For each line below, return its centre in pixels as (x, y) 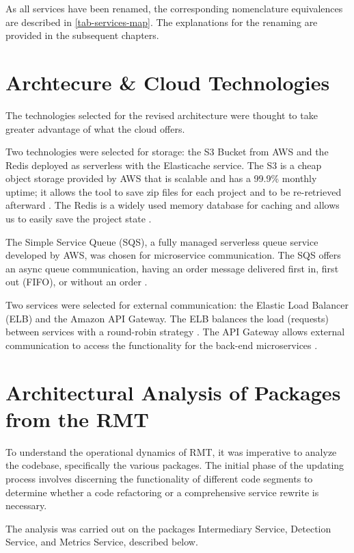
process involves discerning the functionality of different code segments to (159, 478)
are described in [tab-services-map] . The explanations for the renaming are (162, 22)
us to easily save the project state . (79, 219)
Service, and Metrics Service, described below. (102, 542)
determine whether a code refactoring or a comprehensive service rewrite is (162, 492)
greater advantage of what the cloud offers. (95, 128)
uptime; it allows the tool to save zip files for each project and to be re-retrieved (174, 191)
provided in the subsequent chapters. (82, 35)
